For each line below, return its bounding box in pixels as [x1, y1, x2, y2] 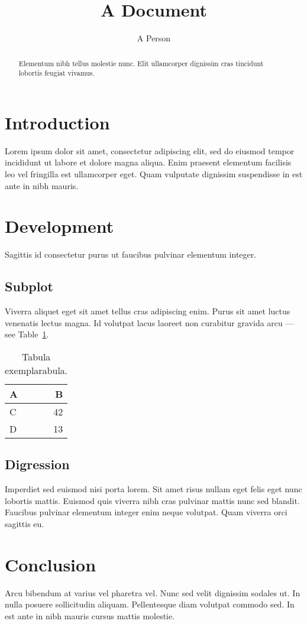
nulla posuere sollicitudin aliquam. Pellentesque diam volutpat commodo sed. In [5, 598, 295, 610]
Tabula [21, 349, 51, 363]
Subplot [5, 277, 53, 295]
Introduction [5, 110, 110, 134]
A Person [137, 32, 171, 44]
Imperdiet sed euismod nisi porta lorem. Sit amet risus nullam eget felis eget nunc [5, 483, 302, 495]
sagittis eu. [5, 517, 44, 529]
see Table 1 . [5, 328, 49, 340]
